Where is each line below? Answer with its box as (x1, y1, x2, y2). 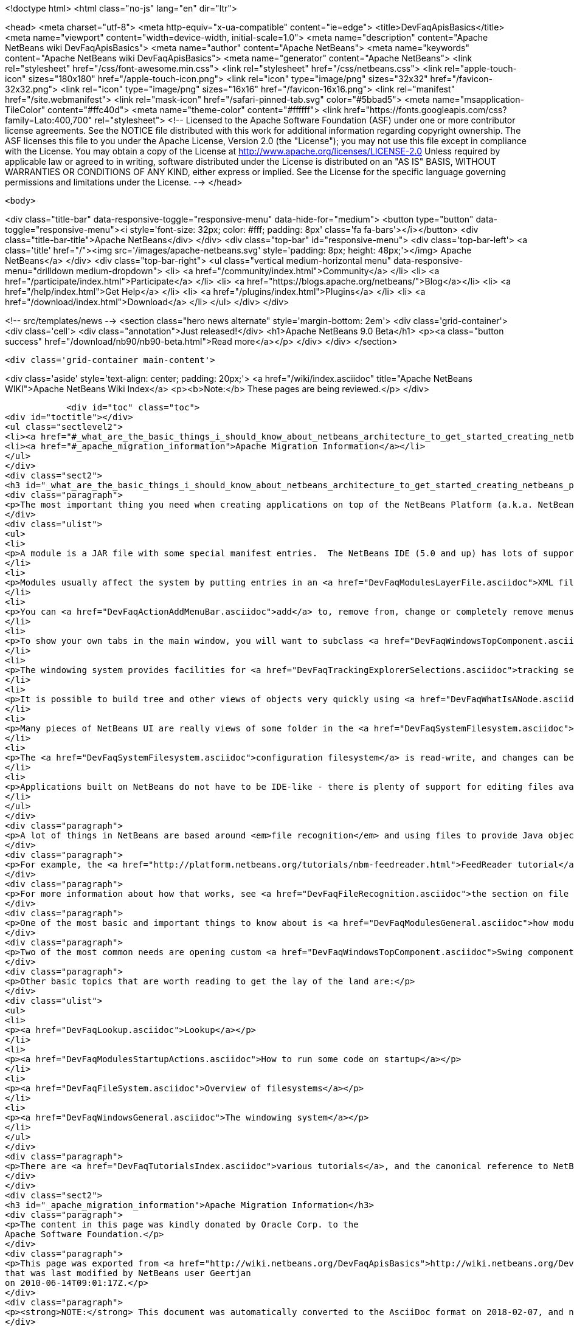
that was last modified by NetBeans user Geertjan (5, 1268, 251, 1278)
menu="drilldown (5, 266, 74, 276)
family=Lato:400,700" (5, 115, 92, 125)
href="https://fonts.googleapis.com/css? (344, 105, 507, 115)
